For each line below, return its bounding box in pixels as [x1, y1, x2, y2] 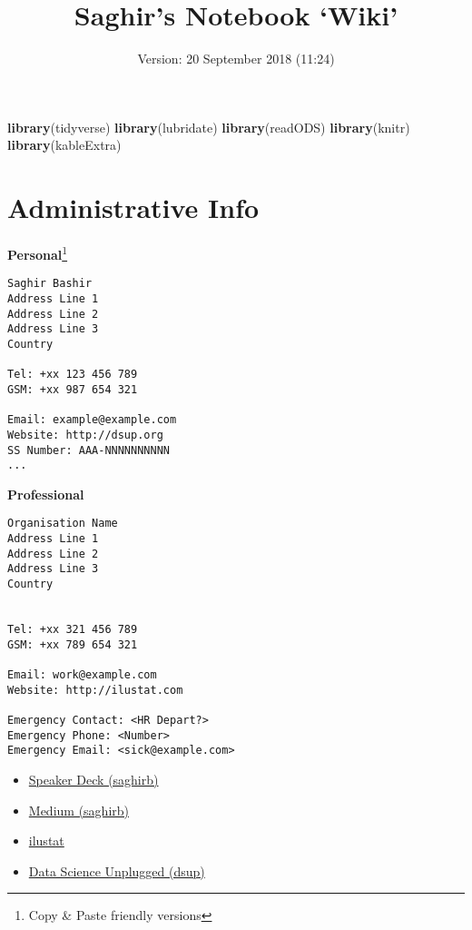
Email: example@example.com [7, 413, 177, 427]
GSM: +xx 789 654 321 [7, 638, 138, 651]
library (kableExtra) [7, 135, 122, 154]
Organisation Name [7, 517, 118, 530]
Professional [7, 484, 84, 503]
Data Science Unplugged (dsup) [28, 861, 205, 880]
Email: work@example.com [7, 668, 157, 681]
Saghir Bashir [7, 277, 93, 291]
